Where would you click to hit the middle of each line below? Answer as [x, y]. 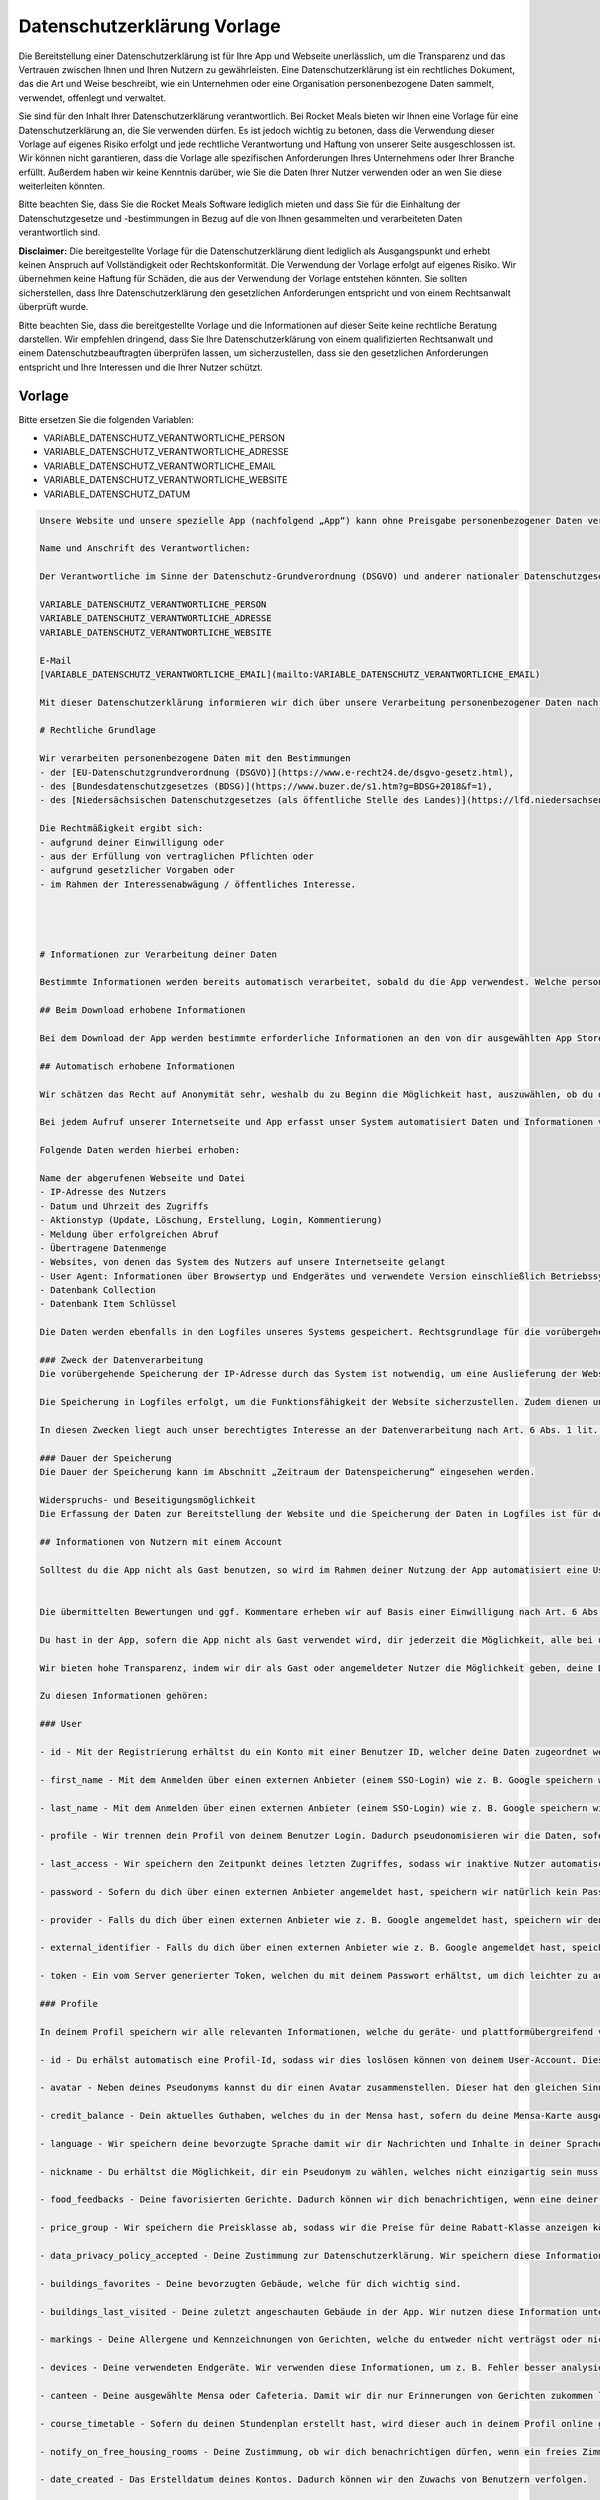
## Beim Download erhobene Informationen [142, 1010]
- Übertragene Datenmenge [103, 1248]
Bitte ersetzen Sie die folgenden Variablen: [106, 419]
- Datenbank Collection [98, 1290]
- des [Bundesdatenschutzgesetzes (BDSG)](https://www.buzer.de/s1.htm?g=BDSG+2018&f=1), [266, 786]
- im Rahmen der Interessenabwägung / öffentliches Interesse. [198, 884]
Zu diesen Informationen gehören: [124, 1696]
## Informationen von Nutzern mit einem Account [161, 1542]
